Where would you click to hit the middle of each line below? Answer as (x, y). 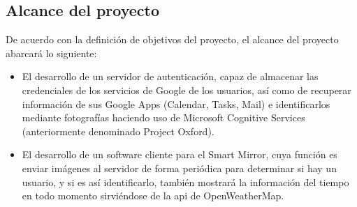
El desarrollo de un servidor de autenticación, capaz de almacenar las (170, 76)
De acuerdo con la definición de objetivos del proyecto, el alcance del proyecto (172, 39)
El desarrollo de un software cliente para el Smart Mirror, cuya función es (180, 154)
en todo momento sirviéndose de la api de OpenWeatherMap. (153, 195)
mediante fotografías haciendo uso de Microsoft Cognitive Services (163, 117)
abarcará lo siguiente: (51, 53)
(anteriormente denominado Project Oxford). (118, 131)
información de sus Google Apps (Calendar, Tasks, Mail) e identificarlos (176, 103)
